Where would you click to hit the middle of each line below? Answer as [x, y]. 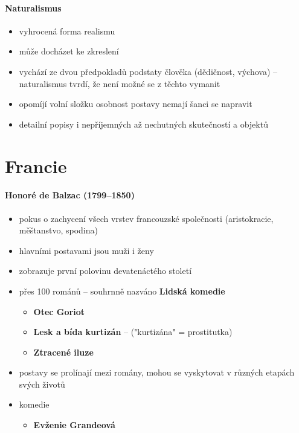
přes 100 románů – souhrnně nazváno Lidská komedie [122, 291]
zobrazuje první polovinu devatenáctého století [105, 271]
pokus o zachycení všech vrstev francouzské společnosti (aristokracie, [146, 218]
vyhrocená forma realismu [67, 31]
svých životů [42, 384]
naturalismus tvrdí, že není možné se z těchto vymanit [120, 83]
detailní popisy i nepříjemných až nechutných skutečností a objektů [143, 124]
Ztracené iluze [63, 352]
